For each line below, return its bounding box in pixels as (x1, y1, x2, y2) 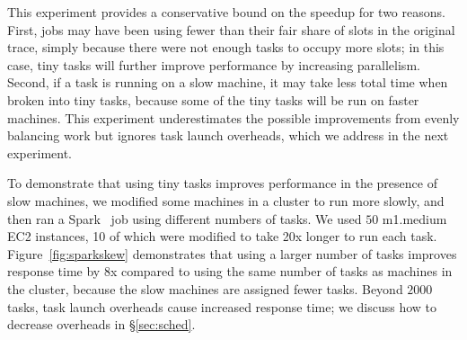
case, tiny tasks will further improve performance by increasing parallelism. (7, 55, 420, 74)
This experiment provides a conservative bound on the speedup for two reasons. (7, 3, 445, 21)
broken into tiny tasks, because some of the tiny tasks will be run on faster (7, 90, 419, 109)
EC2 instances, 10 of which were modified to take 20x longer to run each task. (7, 227, 437, 246)
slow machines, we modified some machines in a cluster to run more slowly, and (7, 191, 445, 210)
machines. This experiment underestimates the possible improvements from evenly (7, 108, 460, 127)
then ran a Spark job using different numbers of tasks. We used (7, 209, 362, 228)
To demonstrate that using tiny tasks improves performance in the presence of (7, 174, 437, 192)
